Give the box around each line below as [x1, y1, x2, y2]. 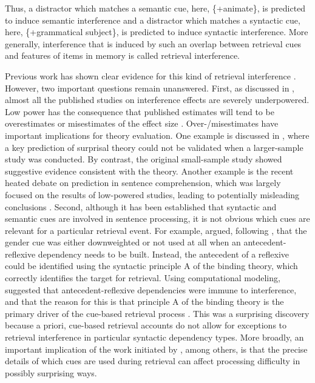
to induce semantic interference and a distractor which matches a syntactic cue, [5, 13, 300, 26]
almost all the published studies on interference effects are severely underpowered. [5, 93, 310, 106]
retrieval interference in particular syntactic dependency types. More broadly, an [5, 331, 304, 344]
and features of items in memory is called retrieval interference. [5, 49, 240, 62]
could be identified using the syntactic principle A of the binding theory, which [5, 259, 298, 272]
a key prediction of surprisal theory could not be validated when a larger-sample [5, 141, 303, 153]
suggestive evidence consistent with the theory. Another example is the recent [5, 164, 294, 177]
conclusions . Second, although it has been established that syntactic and [5, 200, 277, 213]
